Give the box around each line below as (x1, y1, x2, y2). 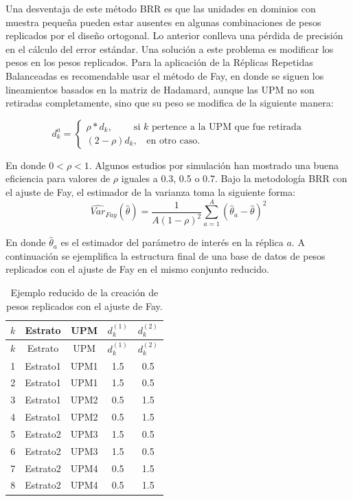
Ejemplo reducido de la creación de (10, 285, 159, 300)
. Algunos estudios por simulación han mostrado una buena (89, 157, 339, 172)
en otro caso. (146, 136, 201, 146)
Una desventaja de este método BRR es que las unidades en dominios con (5, 1, 316, 15)
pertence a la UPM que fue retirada (151, 122, 301, 132)
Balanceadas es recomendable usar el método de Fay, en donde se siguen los (5, 68, 324, 82)
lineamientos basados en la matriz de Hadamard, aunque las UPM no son (5, 82, 315, 96)
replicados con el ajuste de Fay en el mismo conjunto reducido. (5, 262, 269, 276)
